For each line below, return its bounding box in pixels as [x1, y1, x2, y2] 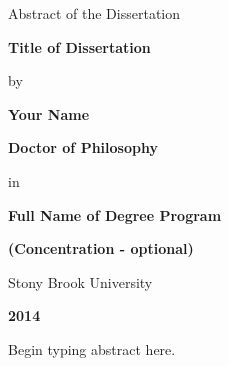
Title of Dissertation [8, 36, 151, 57]
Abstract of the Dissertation [8, 3, 181, 23]
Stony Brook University [8, 271, 153, 292]
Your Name [8, 103, 90, 124]
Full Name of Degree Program [8, 204, 222, 225]
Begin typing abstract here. [8, 338, 176, 359]
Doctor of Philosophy [8, 137, 158, 158]
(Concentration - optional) [8, 238, 194, 259]
